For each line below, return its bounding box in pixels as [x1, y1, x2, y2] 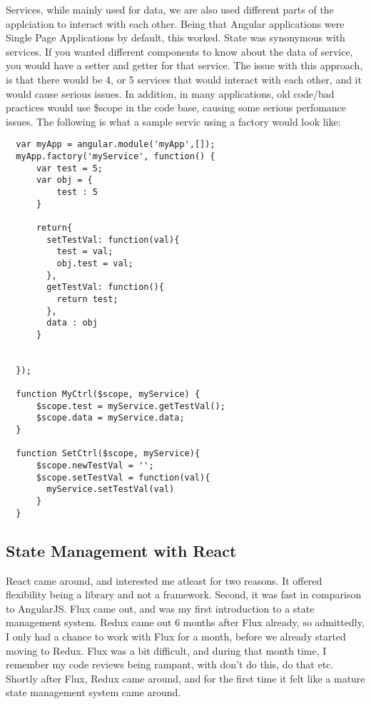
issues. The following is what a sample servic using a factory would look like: [6, 114, 341, 129]
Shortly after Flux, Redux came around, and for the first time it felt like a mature [6, 670, 365, 685]
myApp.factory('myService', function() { [16, 151, 215, 161]
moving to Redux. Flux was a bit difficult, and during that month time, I [6, 643, 327, 658]
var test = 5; [36, 163, 103, 174]
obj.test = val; [56, 258, 133, 268]
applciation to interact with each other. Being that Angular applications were [6, 16, 345, 31]
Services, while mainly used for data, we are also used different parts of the [6, 2, 334, 16]
